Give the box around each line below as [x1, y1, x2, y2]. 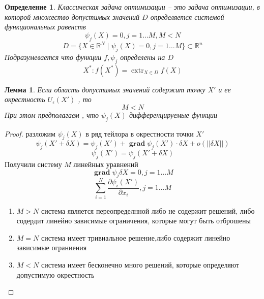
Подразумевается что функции [5, 51, 102, 62]
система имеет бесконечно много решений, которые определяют [41, 259, 240, 270]
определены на [120, 51, 165, 62]
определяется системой [150, 11, 224, 22]
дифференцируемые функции [129, 109, 217, 120]
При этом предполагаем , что [5, 109, 99, 120]
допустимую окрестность [16, 269, 95, 280]
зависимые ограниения [16, 242, 87, 253]
